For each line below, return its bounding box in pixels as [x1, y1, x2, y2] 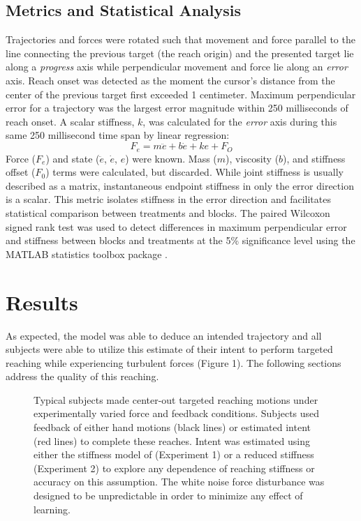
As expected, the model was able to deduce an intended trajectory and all [6, 328, 322, 342]
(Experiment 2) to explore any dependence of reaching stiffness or [34, 460, 315, 475]
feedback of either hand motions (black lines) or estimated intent [34, 420, 311, 435]
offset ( [6, 165, 36, 179]
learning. [34, 501, 71, 516]
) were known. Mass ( [125, 151, 217, 165]
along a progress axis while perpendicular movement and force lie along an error [6, 59, 348, 74]
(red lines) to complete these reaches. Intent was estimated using [34, 433, 310, 448]
